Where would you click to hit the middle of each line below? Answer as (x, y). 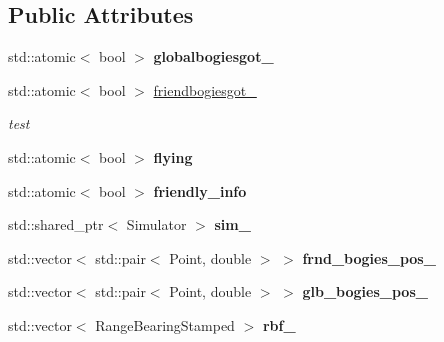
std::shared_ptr (56, 224)
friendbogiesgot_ (205, 89)
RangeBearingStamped (165, 324)
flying (173, 156)
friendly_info (200, 190)
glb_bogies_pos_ (365, 291)
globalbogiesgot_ (213, 56)
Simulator (156, 224)
